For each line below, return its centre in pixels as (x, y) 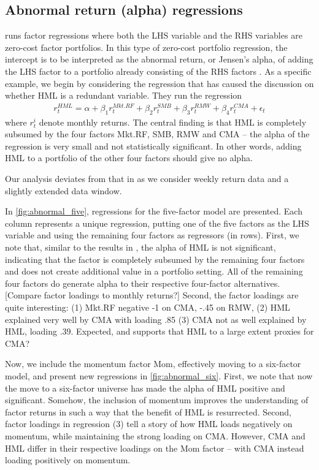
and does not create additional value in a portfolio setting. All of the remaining (154, 271)
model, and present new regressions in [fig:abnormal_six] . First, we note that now (159, 375)
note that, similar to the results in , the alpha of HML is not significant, (140, 247)
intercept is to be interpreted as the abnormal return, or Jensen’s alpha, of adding (159, 59)
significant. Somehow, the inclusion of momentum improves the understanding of (157, 400)
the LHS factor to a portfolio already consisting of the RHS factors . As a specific (158, 71)
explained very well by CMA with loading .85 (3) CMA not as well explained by (156, 319)
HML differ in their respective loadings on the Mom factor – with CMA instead (155, 448)
